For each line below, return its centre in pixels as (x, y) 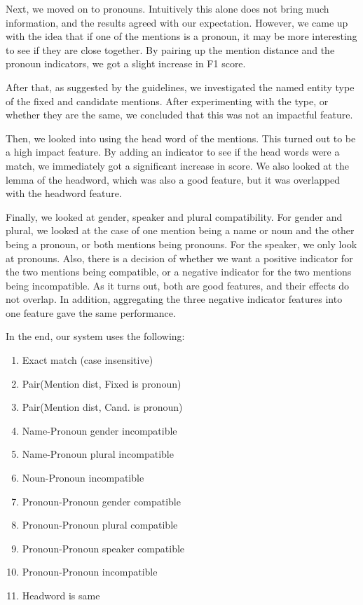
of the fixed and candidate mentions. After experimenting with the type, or (167, 101)
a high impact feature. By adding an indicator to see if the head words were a (173, 152)
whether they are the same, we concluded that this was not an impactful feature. (179, 115)
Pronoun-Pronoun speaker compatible (103, 548)
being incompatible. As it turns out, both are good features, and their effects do (178, 285)
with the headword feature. (64, 193)
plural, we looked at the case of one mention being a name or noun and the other (180, 230)
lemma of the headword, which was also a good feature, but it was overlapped (173, 179)
